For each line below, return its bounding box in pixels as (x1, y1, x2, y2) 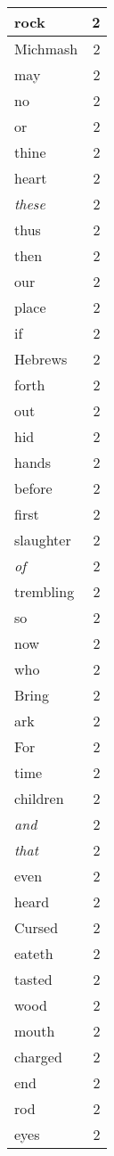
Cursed (14, 917, 59, 938)
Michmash (14, 38, 78, 59)
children (14, 788, 64, 808)
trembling (14, 581, 75, 602)
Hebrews (14, 348, 68, 369)
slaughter (14, 529, 71, 550)
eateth (14, 943, 53, 963)
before (14, 478, 53, 498)
